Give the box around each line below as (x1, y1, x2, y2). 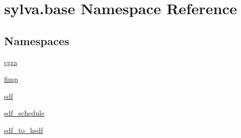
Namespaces (4, 32, 69, 48)
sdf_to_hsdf (4, 124, 43, 135)
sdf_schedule (4, 108, 45, 118)
